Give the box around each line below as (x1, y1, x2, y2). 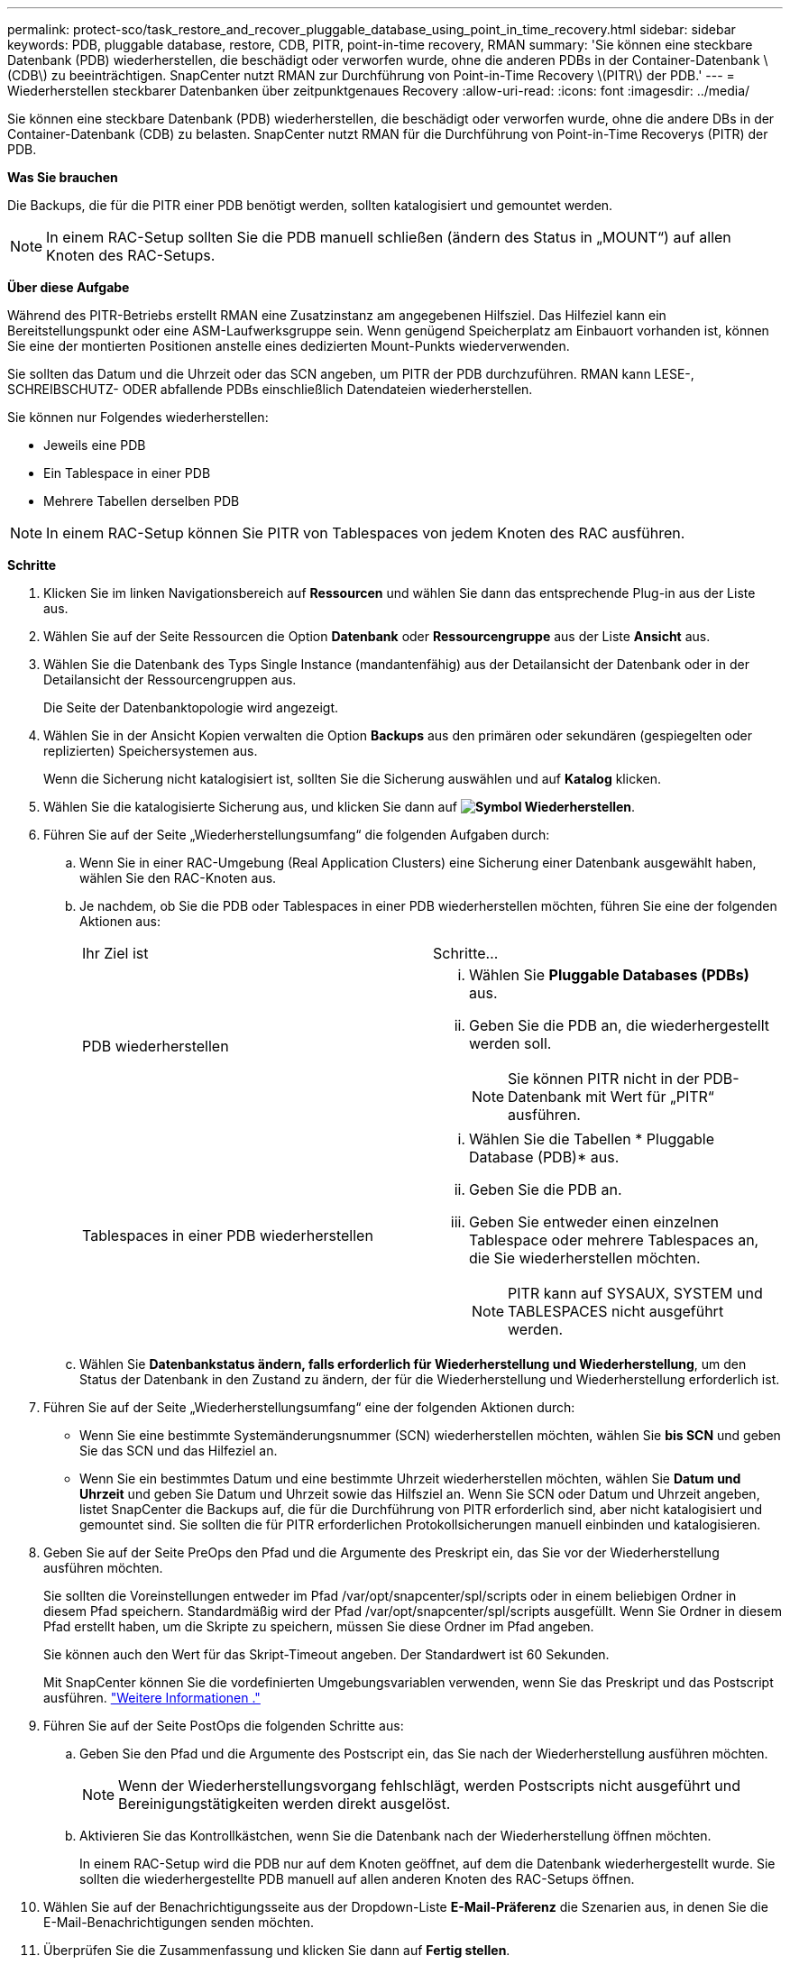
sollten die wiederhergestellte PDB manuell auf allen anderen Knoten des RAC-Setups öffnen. (79, 1871, 635, 1887)
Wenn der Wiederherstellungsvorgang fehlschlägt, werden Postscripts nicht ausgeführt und (118, 1777, 741, 1795)
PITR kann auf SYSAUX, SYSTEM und (508, 1284, 763, 1302)
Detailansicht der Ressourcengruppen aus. (43, 672, 297, 687)
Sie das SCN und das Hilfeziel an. (79, 1443, 278, 1458)
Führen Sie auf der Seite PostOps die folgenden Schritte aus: (43, 1718, 404, 1733)
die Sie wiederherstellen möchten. (469, 1249, 701, 1267)
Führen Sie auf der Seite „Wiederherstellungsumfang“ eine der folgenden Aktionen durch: (43, 1400, 575, 1415)
